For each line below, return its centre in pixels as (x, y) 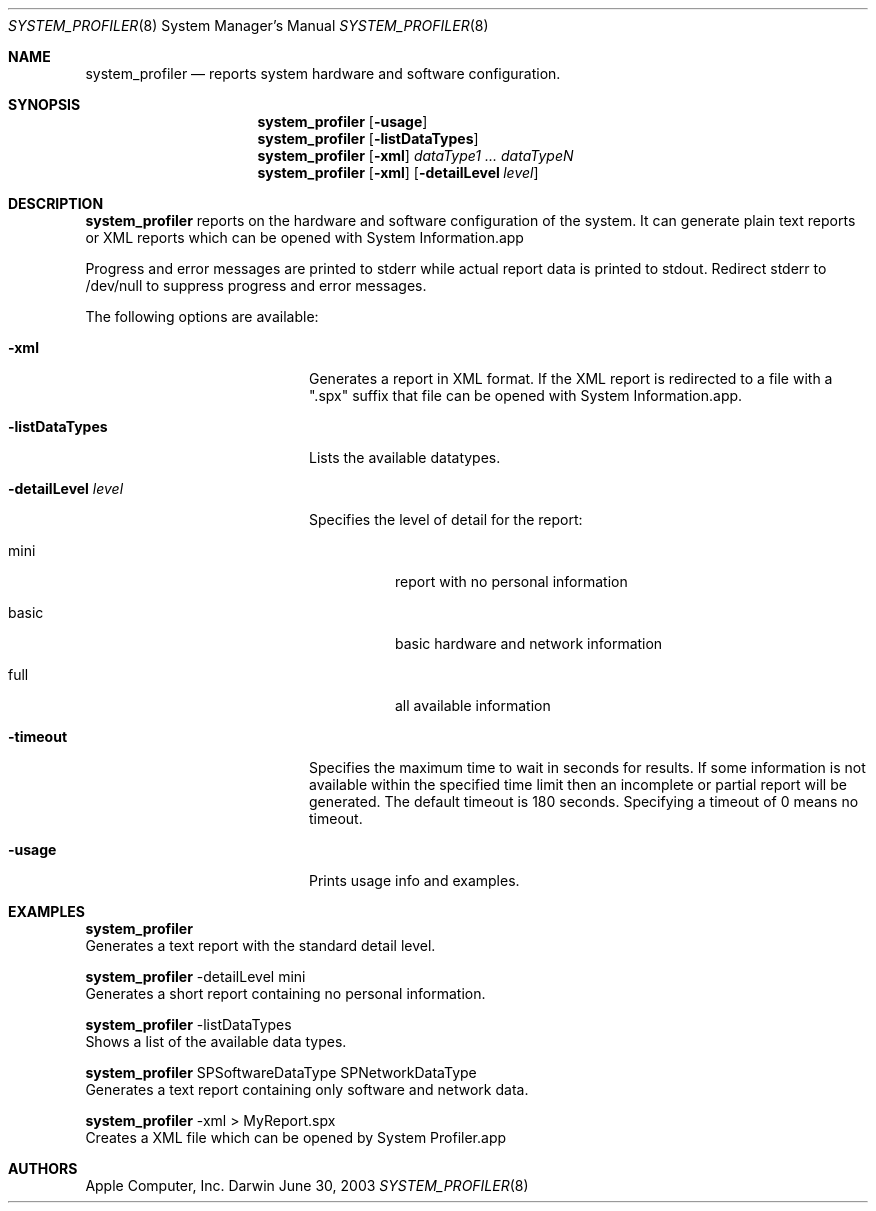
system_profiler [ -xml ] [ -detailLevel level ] (398, 172)
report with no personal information (511, 581)
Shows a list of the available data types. (216, 1041)
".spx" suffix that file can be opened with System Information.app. (526, 395)
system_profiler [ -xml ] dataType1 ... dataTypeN (415, 155)
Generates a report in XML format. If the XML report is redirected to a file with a (571, 378)
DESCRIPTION (56, 203)
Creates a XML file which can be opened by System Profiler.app (296, 1137)
